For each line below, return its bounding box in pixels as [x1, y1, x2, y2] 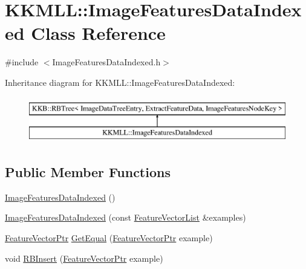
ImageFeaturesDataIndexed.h [52, 56, 161, 68]
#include [5, 56, 39, 68]
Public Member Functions [5, 163, 171, 181]
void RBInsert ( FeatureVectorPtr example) [5, 251, 163, 264]
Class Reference [31, 21, 166, 45]
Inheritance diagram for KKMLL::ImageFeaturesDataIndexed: [5, 76, 235, 88]
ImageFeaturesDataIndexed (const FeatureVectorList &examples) [5, 211, 246, 224]
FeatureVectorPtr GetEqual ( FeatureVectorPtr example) [5, 232, 213, 244]
